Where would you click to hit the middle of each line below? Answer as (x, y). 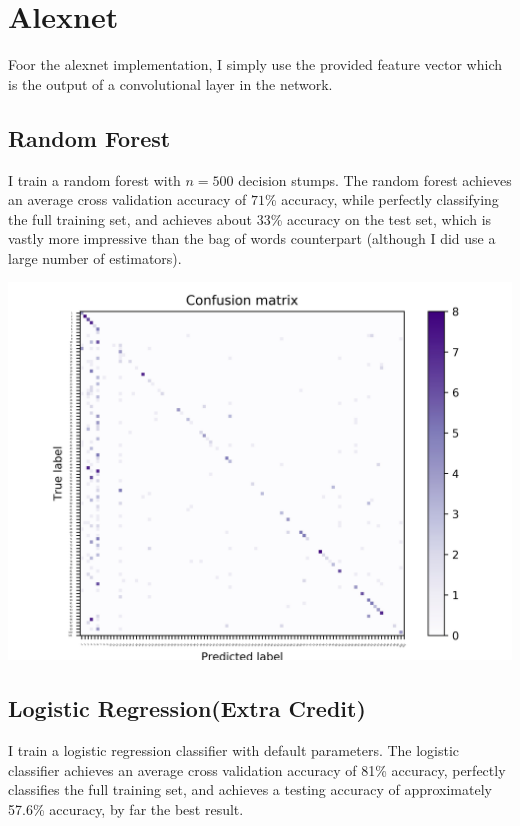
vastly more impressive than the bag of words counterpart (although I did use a (252, 238)
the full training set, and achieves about (130, 218)
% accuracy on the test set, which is (381, 218)
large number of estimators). (95, 257)
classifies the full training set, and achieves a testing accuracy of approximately (250, 789)
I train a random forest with (94, 179)
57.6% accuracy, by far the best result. (126, 809)
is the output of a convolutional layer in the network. (170, 83)
